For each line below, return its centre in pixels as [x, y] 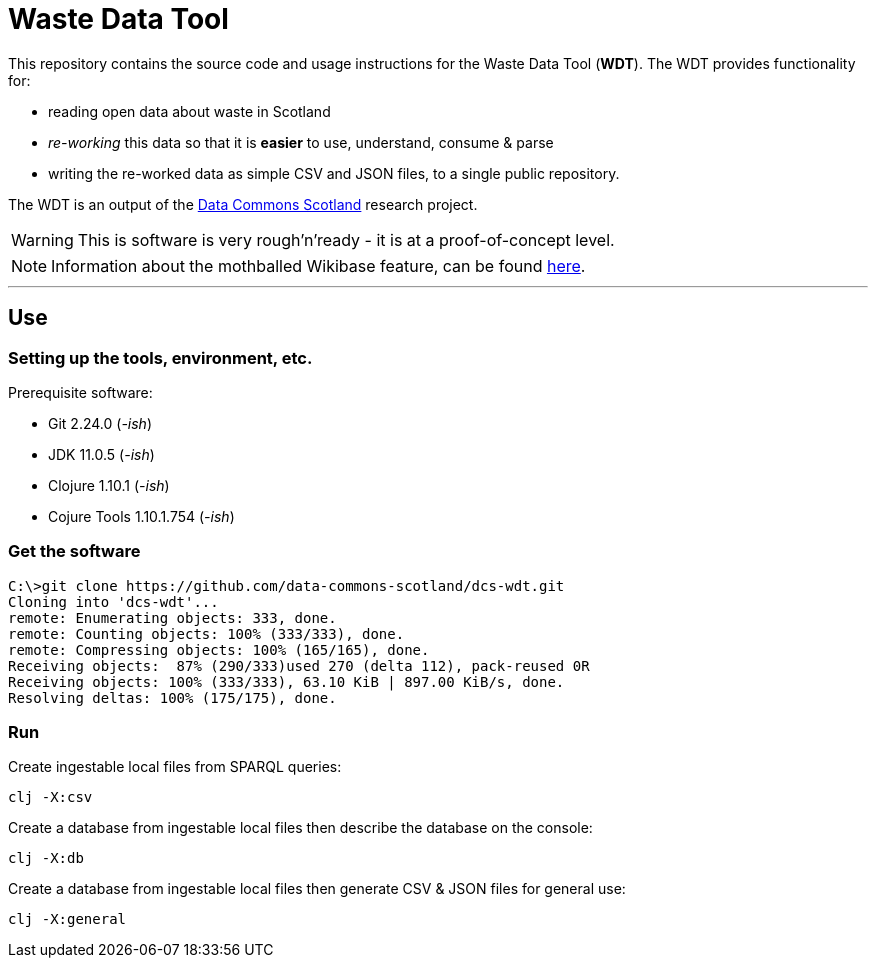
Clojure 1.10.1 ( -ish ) [109, 485]
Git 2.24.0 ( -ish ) [100, 423]
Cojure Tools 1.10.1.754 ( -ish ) [141, 516]
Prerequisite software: [80, 392]
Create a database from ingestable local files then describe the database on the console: [300, 828]
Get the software [74, 551]
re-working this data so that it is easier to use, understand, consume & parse [301, 142]
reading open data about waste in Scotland [189, 111]
